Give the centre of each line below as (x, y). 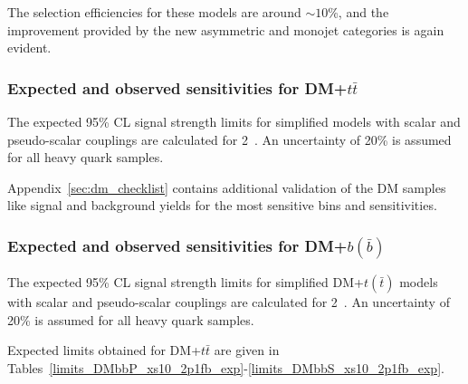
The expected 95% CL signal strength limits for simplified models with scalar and (234, 121)
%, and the (358, 12)
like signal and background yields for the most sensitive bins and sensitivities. (222, 205)
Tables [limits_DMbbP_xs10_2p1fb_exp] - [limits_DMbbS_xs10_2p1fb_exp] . (226, 367)
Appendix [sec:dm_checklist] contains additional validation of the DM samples (227, 187)
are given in (247, 350)
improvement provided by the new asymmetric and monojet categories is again (226, 29)
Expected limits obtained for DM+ (105, 350)
